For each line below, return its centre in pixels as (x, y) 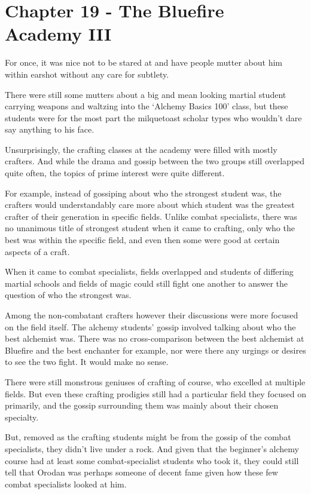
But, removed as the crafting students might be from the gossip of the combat (148, 437)
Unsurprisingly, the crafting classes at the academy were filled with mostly (141, 149)
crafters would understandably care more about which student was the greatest (150, 205)
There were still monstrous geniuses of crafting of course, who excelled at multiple (155, 381)
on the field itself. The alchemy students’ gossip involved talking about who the (150, 326)
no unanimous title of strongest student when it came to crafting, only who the (150, 228)
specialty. (22, 417)
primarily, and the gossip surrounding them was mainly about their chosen (142, 405)
